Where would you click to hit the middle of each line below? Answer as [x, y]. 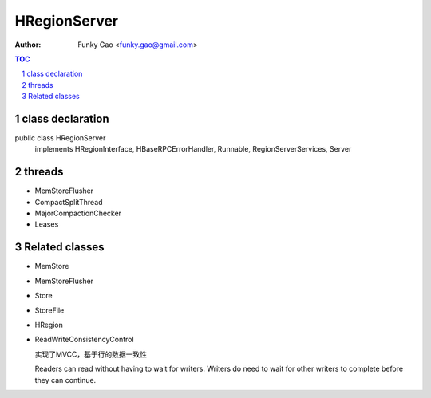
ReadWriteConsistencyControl [85, 340]
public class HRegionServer [60, 138]
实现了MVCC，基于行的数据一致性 [91, 354]
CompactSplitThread [69, 202]
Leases [47, 224]
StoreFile [49, 310]
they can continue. [65, 380]
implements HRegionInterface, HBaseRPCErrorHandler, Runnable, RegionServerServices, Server [193, 149]
